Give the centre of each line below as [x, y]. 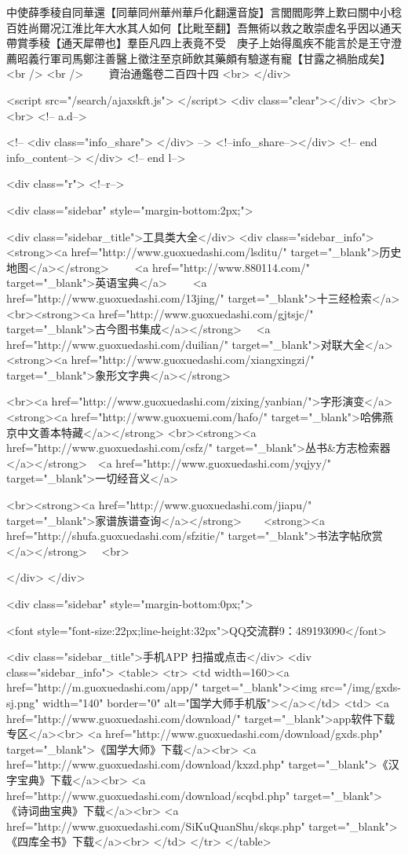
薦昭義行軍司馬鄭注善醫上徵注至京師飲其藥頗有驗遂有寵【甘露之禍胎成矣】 [199, 58]
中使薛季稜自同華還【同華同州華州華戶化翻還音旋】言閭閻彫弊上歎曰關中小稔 [204, 12]
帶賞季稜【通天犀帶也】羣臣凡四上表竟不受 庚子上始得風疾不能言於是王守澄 [204, 43]
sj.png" [23, 702]
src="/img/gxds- [361, 687]
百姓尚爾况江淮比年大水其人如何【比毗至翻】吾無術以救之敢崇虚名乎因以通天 [204, 27]
